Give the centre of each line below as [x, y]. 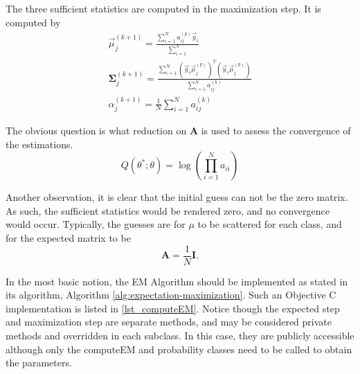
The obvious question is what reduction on [96, 130]
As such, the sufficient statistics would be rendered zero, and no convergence [168, 210]
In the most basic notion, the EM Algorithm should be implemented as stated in [177, 281]
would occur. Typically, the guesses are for [96, 224]
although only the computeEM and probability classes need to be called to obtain [179, 349]
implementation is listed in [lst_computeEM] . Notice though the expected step [173, 308]
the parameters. [39, 363]
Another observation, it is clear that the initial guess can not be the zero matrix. [177, 197]
